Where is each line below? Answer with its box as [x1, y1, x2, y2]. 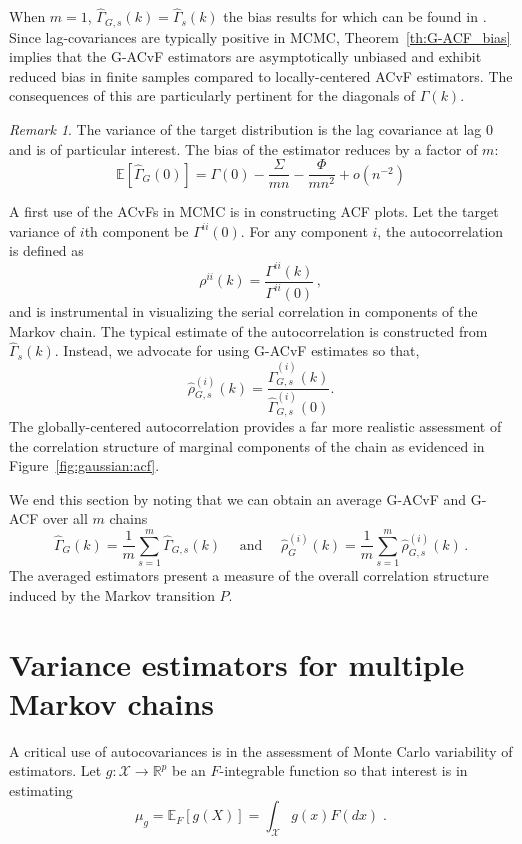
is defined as [9, 240, 84, 261]
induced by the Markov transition [9, 584, 215, 605]
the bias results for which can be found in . [223, 6, 487, 27]
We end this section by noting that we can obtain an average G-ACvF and [9, 488, 467, 509]
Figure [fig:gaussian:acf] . [9, 455, 160, 476]
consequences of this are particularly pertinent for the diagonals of [9, 85, 416, 106]
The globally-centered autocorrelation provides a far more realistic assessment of [9, 416, 502, 437]
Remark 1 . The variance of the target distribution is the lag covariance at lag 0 [9, 119, 494, 140]
